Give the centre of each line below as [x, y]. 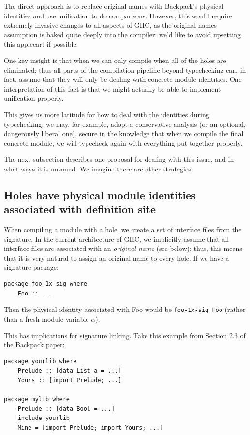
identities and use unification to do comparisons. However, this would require [118, 15]
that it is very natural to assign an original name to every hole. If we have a [117, 257]
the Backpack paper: [34, 345]
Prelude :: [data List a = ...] [70, 371]
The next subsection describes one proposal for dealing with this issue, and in [119, 159]
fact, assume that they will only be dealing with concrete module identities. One [123, 79]
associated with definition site [80, 209]
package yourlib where [40, 361]
